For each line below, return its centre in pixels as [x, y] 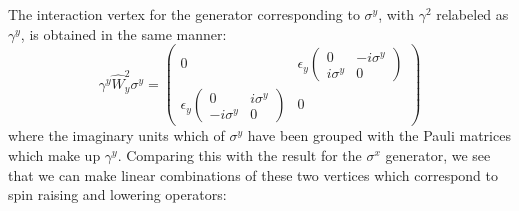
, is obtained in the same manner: [123, 33]
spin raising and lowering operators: [117, 194]
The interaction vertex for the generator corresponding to [184, 14]
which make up [54, 154]
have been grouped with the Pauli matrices [379, 135]
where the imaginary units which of [116, 135]
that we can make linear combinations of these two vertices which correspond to [253, 174]
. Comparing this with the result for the [239, 154]
